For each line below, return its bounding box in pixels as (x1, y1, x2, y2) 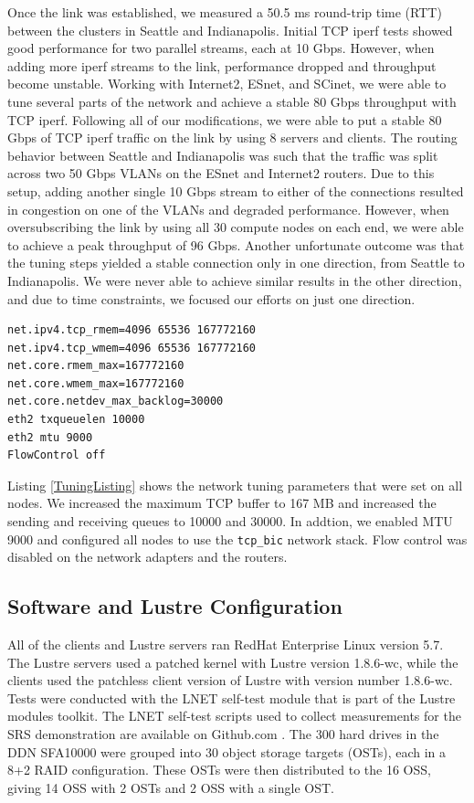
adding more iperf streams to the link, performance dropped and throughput (7, 56, 437, 75)
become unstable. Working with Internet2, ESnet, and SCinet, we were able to (7, 74, 447, 93)
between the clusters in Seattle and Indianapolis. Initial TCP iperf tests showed (7, 20, 453, 39)
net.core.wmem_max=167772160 (7, 376, 184, 390)
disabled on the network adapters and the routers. (7, 547, 288, 566)
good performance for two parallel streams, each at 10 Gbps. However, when (7, 38, 435, 58)
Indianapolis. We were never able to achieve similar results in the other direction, (7, 270, 462, 290)
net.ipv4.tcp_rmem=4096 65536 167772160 (7, 323, 257, 337)
